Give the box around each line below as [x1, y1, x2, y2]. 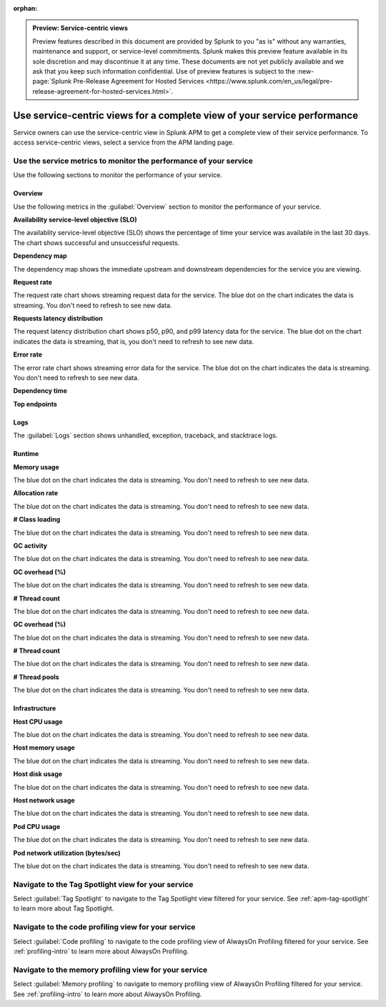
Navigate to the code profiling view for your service [13, 922, 196, 932]
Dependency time [13, 387, 67, 395]
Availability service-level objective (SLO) [13, 215, 137, 224]
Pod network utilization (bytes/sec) [13, 848, 121, 857]
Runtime [13, 450, 39, 458]
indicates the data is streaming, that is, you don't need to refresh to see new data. [13, 337, 254, 346]
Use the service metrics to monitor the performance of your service [13, 156, 253, 166]
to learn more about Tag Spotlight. [13, 904, 114, 913]
